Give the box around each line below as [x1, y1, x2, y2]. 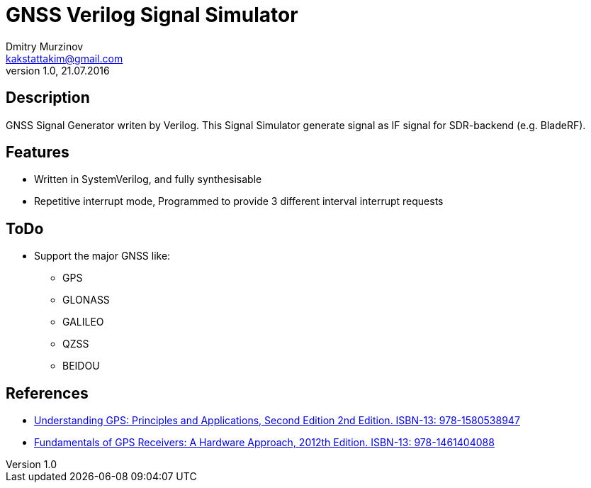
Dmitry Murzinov [6, 40, 84, 52]
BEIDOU [62, 360, 100, 372]
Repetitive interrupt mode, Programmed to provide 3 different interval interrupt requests [34, 195, 444, 208]
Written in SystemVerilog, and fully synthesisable [34, 173, 262, 186]
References [6, 384, 89, 402]
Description [6, 89, 90, 107]
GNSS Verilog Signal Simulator [6, 3, 298, 27]
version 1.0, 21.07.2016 [6, 64, 110, 77]
